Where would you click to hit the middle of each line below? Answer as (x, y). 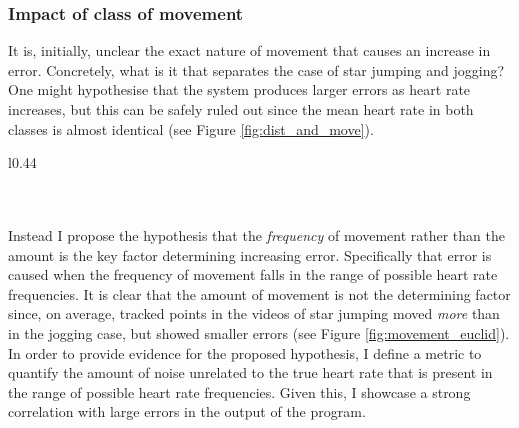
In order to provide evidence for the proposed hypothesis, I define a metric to (245, 352)
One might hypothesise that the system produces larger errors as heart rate (239, 89)
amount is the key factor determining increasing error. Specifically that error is (250, 254)
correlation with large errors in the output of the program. (187, 411)
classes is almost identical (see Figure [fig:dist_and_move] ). (191, 128)
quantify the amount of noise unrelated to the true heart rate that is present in (250, 372)
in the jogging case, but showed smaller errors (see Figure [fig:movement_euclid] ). (259, 332)
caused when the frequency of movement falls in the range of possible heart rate (253, 274)
